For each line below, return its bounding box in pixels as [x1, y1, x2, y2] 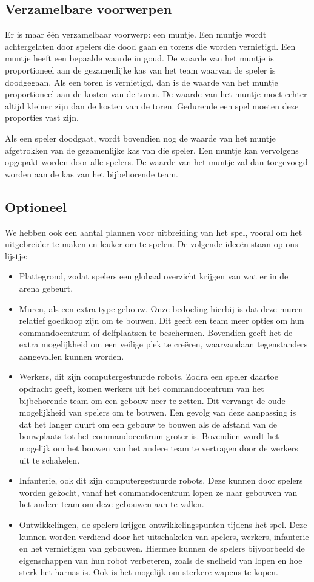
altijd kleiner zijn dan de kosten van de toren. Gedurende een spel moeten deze [5, 99, 299, 112]
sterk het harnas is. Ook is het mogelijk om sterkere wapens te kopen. [19, 566, 278, 578]
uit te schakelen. [19, 453, 80, 466]
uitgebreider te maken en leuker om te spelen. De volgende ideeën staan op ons [5, 238, 298, 250]
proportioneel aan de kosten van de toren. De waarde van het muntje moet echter [5, 87, 307, 100]
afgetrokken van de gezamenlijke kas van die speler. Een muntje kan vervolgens [5, 143, 299, 156]
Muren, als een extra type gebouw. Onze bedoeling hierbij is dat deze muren [19, 302, 303, 315]
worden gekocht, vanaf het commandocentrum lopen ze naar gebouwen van [19, 485, 298, 498]
